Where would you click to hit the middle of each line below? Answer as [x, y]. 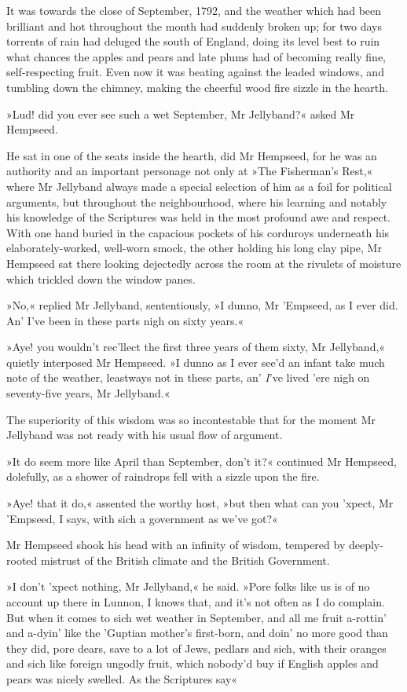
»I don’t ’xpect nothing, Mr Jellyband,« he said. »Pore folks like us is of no [188, 586]
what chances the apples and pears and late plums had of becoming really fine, [196, 56]
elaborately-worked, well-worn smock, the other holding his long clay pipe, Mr [194, 248]
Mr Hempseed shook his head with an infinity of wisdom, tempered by [176, 545]
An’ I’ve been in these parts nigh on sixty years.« [125, 320]
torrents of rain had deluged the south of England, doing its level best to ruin [193, 41]
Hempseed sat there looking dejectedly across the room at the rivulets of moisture [204, 263]
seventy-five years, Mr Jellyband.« [88, 393]
